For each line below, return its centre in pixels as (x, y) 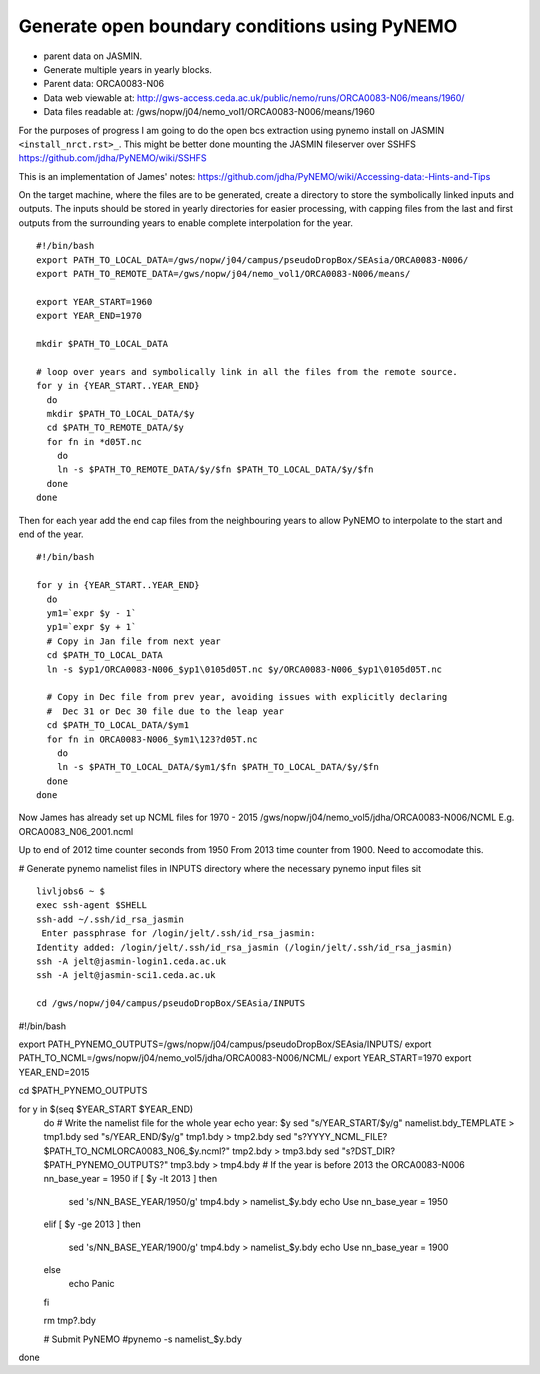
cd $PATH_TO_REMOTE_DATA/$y (115, 428)
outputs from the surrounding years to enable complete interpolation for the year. (186, 222)
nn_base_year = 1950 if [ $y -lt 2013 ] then (130, 1179)
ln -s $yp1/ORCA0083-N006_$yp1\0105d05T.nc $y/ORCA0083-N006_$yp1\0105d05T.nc (244, 669)
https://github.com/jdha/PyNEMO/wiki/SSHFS (112, 158)
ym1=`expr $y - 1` (91, 613)
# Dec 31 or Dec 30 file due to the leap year (165, 711)
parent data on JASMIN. (93, 56)
